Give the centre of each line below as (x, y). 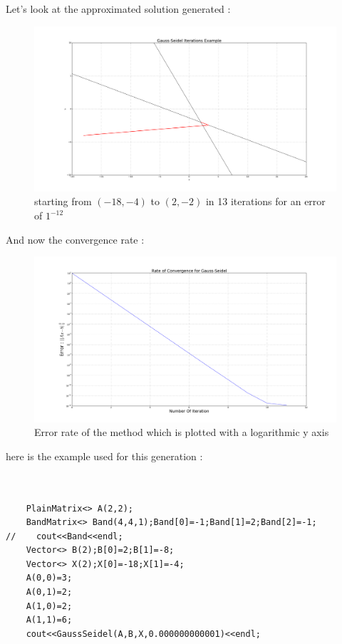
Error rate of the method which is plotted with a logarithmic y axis (182, 432)
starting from (63, 201)
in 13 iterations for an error (265, 201)
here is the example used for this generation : (104, 456)
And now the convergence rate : (75, 239)
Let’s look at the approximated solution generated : (118, 9)
